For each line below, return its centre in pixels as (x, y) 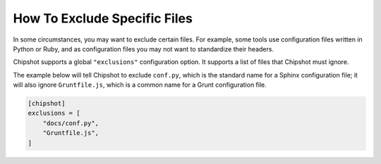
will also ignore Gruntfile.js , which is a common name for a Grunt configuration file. (140, 85)
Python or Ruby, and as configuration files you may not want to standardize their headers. (144, 49)
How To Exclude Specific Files (103, 18)
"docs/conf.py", (71, 123)
